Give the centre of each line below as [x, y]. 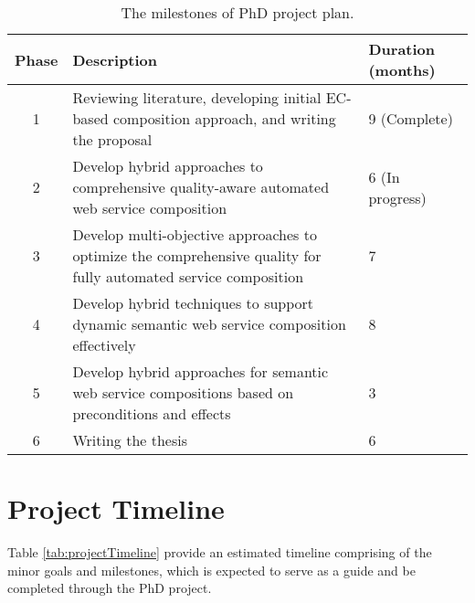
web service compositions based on [183, 392]
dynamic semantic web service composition [209, 324]
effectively [104, 345]
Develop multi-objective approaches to [195, 234]
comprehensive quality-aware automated [201, 187]
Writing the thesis [130, 440]
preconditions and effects [152, 413]
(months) [402, 70]
